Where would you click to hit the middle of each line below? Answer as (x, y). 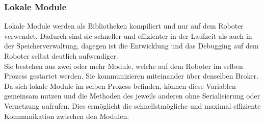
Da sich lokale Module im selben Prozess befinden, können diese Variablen (120, 85)
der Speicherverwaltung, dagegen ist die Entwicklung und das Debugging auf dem (131, 46)
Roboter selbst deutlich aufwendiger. (61, 56)
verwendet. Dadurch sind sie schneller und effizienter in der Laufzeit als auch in (128, 35)
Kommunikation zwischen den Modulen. (67, 116)
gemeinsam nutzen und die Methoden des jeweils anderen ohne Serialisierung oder (132, 96)
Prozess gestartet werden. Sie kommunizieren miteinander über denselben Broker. (131, 76)
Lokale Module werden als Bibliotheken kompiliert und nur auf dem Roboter (124, 26)
